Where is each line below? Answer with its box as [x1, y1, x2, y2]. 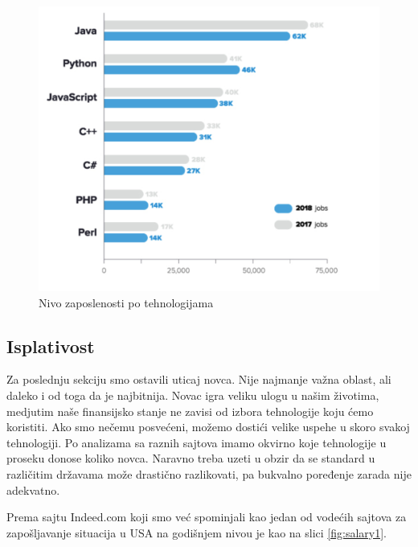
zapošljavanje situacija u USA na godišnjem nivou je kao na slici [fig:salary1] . [6, 524, 387, 541]
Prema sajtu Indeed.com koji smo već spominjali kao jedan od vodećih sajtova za [6, 508, 407, 525]
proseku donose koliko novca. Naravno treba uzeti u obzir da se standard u [6, 450, 375, 467]
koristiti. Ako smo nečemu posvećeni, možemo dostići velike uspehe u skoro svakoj [6, 418, 410, 435]
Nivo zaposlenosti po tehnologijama [39, 294, 214, 311]
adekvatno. [6, 481, 60, 498]
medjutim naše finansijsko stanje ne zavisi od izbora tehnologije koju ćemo [6, 402, 374, 419]
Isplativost [6, 333, 95, 358]
